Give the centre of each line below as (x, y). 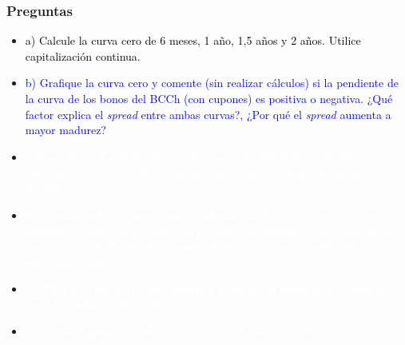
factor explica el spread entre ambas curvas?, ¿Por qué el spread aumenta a (208, 114)
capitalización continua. (83, 56)
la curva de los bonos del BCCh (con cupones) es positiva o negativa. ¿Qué (209, 98)
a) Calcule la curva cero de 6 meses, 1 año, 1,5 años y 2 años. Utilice (193, 40)
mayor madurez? (66, 130)
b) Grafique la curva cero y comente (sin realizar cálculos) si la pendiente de (212, 83)
